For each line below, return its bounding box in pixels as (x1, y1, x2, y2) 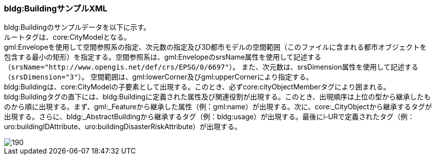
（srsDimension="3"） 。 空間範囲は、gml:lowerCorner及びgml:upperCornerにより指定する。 (4, 73, 313, 81)
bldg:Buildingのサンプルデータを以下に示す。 (4, 23, 151, 32)
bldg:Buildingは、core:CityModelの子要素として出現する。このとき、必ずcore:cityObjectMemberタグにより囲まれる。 (4, 82, 390, 91)
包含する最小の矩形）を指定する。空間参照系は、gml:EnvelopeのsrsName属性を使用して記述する (4, 53, 322, 62)
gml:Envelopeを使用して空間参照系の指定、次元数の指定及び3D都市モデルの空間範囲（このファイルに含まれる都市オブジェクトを (4, 43, 427, 52)
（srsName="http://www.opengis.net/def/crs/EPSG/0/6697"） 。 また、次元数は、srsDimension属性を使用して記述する (4, 63, 419, 72)
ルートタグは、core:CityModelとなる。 (4, 33, 131, 42)
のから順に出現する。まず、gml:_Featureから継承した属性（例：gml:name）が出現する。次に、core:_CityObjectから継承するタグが (4, 102, 432, 111)
